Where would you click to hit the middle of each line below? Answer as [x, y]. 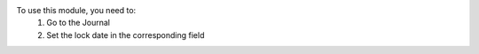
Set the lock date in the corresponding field [126, 35]
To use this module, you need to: [76, 10]
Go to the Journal [79, 23]
